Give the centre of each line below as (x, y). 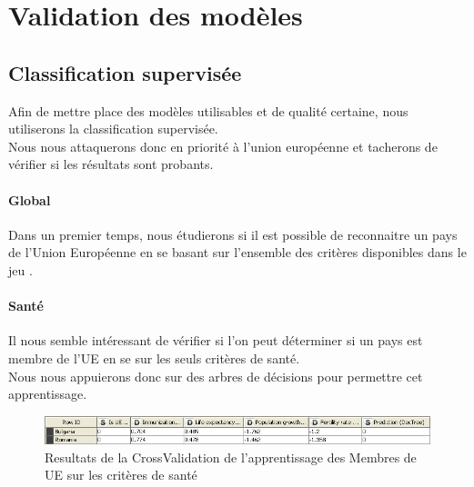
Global (30, 199)
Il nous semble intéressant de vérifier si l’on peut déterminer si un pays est (216, 340)
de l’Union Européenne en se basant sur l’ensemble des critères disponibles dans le (237, 252)
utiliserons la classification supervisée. (113, 129)
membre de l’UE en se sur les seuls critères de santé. (154, 358)
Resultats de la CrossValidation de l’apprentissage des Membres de (231, 457)
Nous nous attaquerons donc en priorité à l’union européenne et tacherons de (223, 146)
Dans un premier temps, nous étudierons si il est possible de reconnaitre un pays (233, 234)
